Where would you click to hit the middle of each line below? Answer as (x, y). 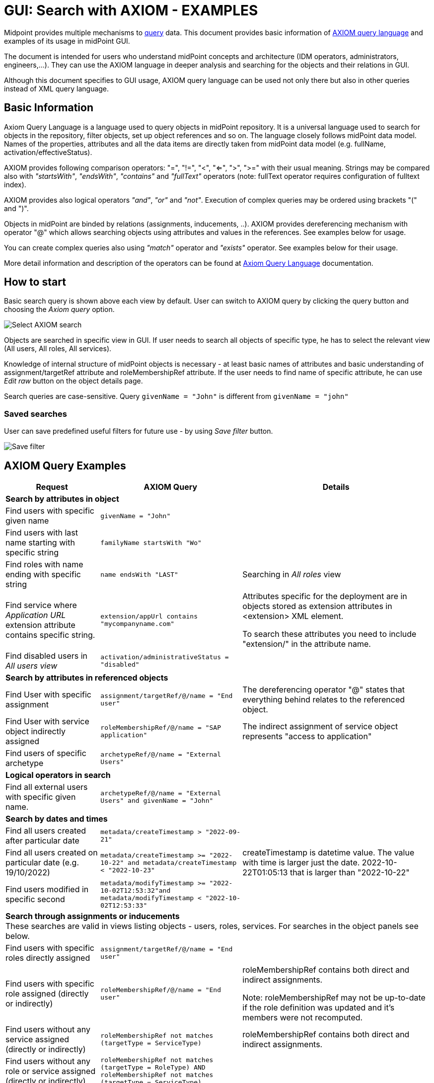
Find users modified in (47, 890)
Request (52, 487)
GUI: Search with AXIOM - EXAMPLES (131, 10)
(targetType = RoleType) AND (153, 1068)
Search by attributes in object (62, 499)
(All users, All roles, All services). (58, 349)
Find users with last (42, 533)
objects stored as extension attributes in (317, 606)
